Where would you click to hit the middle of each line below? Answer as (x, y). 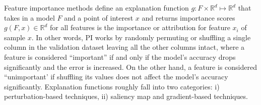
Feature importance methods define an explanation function (96, 8)
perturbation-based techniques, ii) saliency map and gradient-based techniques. (126, 96)
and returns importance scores (188, 17)
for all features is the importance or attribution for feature (140, 27)
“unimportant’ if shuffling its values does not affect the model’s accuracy (116, 77)
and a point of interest (99, 17)
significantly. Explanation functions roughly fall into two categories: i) (112, 86)
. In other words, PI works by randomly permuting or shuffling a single (141, 37)
